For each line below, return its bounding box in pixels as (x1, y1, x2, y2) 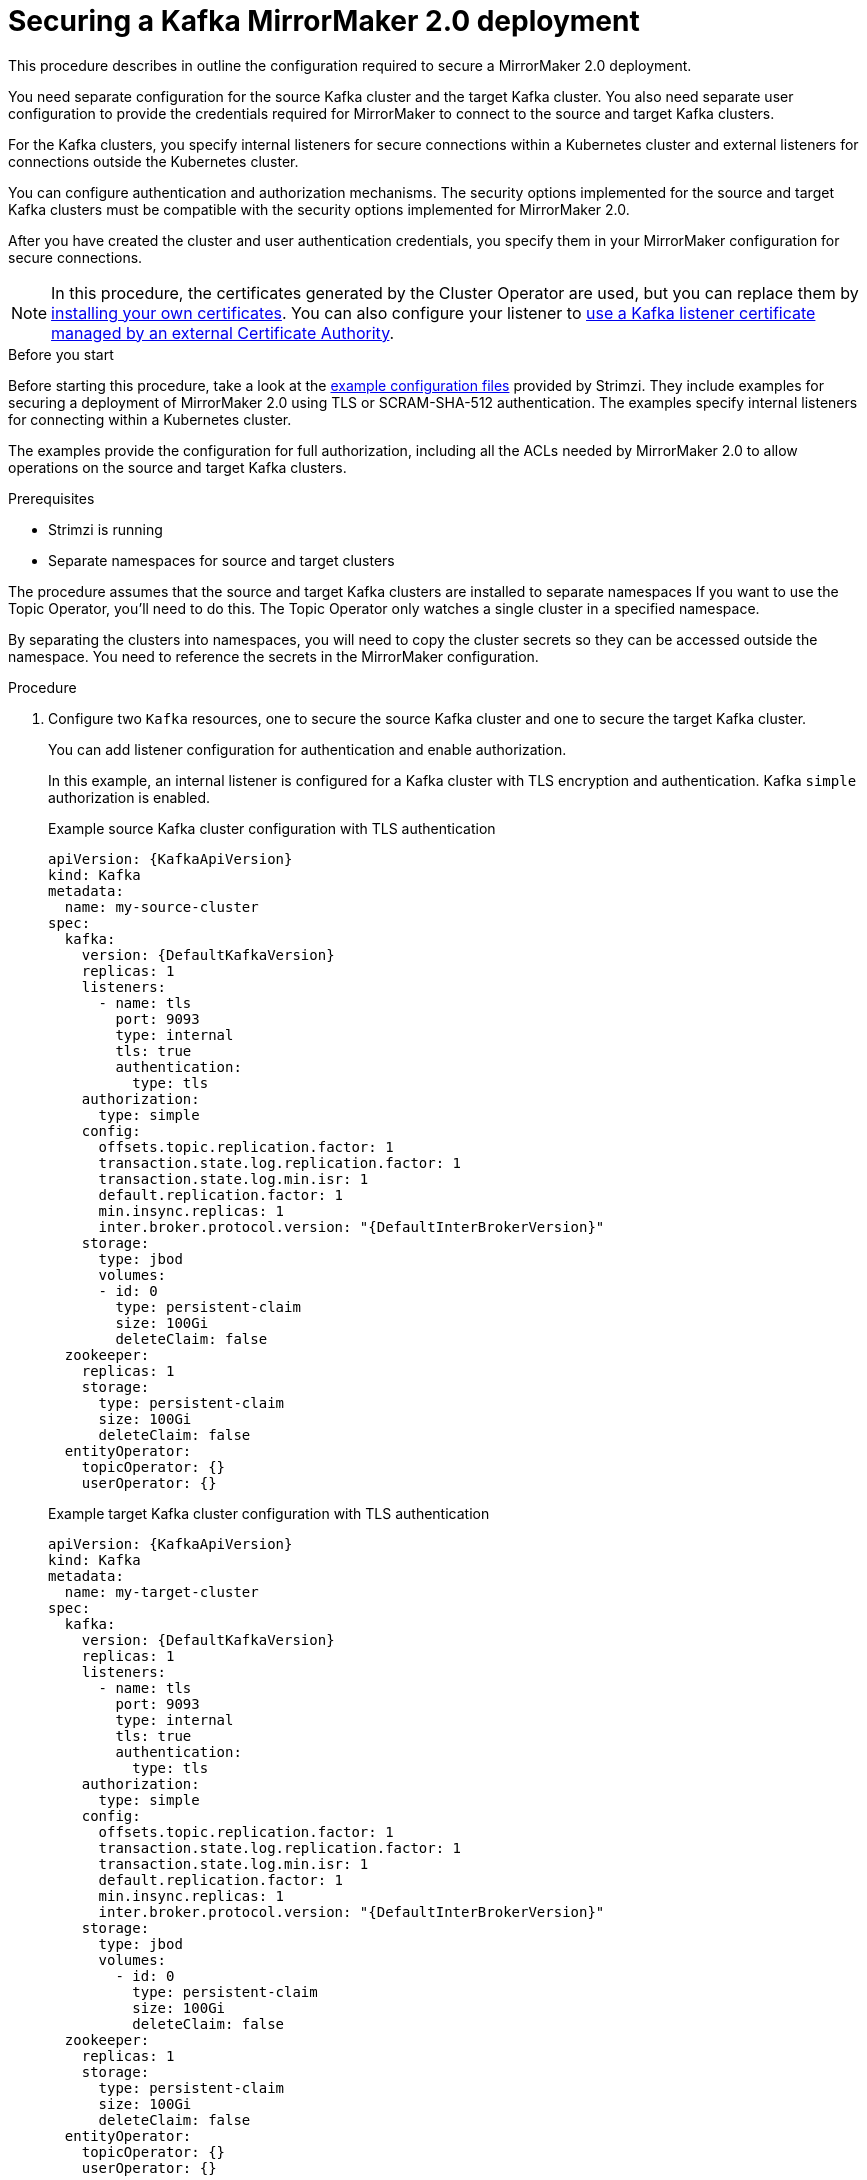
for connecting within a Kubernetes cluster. (8, 410, 292, 428)
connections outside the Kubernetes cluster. (8, 152, 299, 170)
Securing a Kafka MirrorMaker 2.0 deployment (8, 4, 640, 38)
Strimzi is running (48, 520, 163, 538)
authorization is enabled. (48, 788, 211, 806)
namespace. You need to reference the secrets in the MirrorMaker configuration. (8, 647, 539, 665)
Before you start (8, 345, 114, 363)
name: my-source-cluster (64, 898, 259, 915)
